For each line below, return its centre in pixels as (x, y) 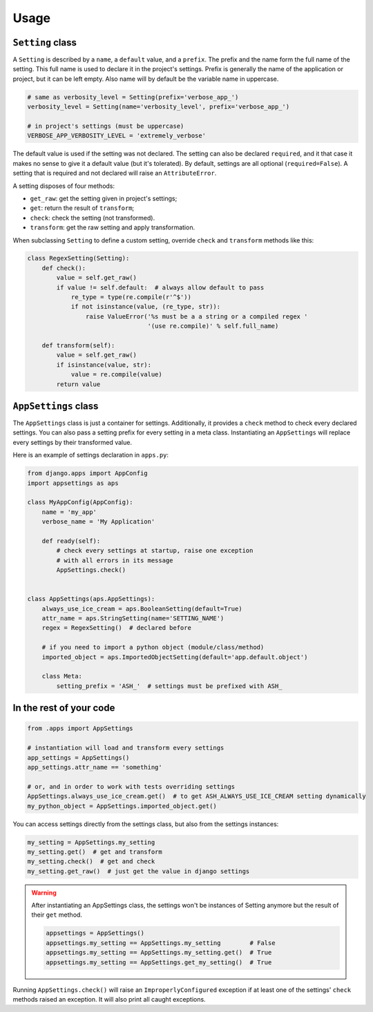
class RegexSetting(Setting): (78, 258)
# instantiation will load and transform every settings (126, 748)
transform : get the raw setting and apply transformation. (113, 227)
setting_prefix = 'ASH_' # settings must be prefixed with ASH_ (169, 686)
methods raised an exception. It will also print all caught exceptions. (109, 999)
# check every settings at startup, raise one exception (155, 551)
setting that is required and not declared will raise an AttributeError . (115, 173)
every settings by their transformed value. (73, 442)
